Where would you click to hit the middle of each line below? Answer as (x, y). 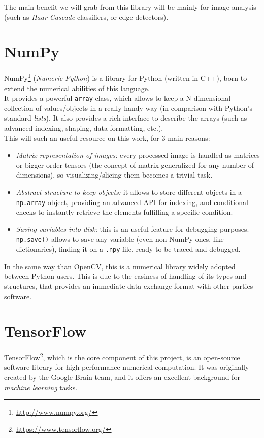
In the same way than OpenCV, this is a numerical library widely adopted (120, 266)
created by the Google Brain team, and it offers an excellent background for (122, 377)
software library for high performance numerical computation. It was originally (127, 367)
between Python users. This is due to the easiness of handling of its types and (125, 276)
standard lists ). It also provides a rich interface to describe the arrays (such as (126, 118)
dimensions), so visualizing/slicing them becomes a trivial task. (114, 175)
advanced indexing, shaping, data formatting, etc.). (84, 128)
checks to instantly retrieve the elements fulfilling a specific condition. (124, 212)
